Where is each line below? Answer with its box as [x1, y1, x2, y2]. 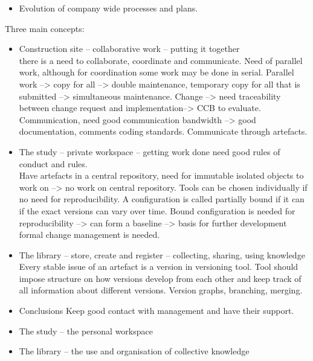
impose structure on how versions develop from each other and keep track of [19, 272, 302, 284]
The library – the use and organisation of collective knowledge [19, 345, 250, 357]
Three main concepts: [5, 22, 85, 34]
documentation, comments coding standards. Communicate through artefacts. [19, 125, 308, 138]
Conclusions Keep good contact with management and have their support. [19, 304, 294, 317]
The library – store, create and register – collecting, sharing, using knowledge [19, 248, 305, 261]
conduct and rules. [19, 157, 88, 170]
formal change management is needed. [19, 228, 160, 241]
